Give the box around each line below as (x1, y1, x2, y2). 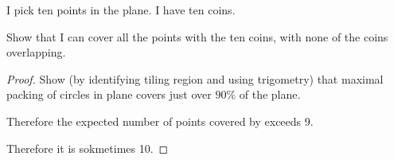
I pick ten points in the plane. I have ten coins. (6, 2, 236, 18)
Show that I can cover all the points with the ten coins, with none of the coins (6, 28, 388, 45)
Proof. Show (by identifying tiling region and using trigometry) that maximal (6, 70, 384, 87)
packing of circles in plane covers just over (6, 86, 212, 103)
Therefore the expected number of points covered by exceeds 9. (6, 112, 314, 129)
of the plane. (239, 86, 301, 103)
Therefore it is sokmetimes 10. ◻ (6, 139, 169, 156)
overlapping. (6, 44, 66, 60)
